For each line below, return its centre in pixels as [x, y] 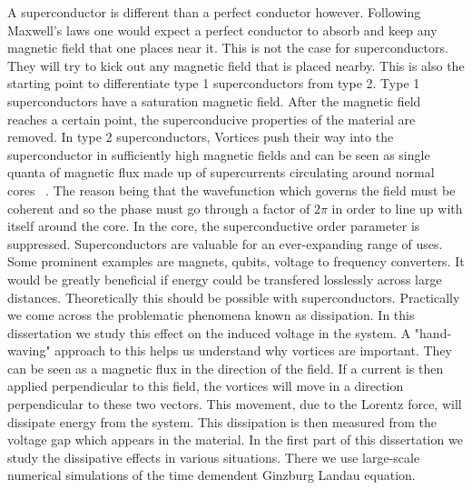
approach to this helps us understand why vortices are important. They [253, 350]
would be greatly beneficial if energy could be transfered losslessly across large [225, 279]
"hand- [433, 332]
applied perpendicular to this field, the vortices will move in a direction [206, 386]
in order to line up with [397, 208]
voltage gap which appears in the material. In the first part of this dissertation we [235, 440]
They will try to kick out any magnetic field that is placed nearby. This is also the [236, 65]
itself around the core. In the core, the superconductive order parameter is [214, 226]
